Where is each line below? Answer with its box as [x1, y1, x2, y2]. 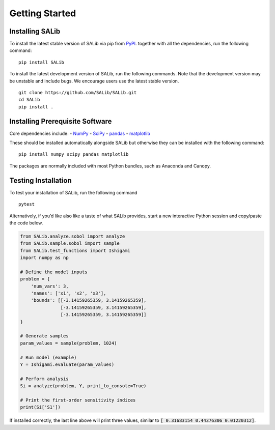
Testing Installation [9, 176, 72, 185]
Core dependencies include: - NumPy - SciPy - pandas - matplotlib [9, 130, 150, 136]
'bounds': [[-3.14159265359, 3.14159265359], [31, 298, 147, 303]
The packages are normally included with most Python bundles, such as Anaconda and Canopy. [9, 163, 211, 169]
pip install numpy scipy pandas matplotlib [18, 152, 129, 157]
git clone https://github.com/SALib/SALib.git [18, 90, 137, 96]
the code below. [9, 219, 43, 226]
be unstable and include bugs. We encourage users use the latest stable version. [9, 78, 179, 84]
